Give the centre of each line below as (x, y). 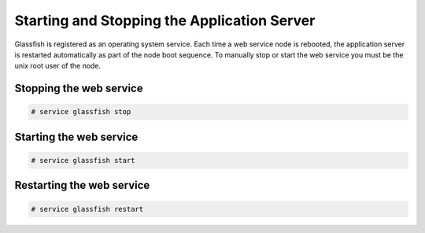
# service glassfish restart (87, 209)
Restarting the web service (82, 185)
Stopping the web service (79, 89)
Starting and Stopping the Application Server (165, 20)
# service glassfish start (83, 160)
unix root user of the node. (58, 66)
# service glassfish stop (81, 112)
